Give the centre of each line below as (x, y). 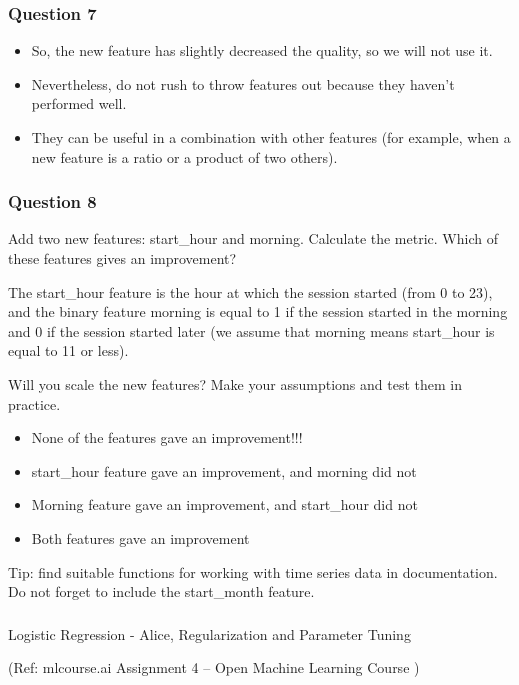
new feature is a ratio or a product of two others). (184, 156)
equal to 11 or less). (68, 350)
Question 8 (52, 201)
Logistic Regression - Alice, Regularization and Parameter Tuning (209, 633)
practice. (34, 403)
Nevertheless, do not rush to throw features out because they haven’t (243, 83)
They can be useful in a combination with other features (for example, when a (271, 137)
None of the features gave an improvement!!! (167, 437)
